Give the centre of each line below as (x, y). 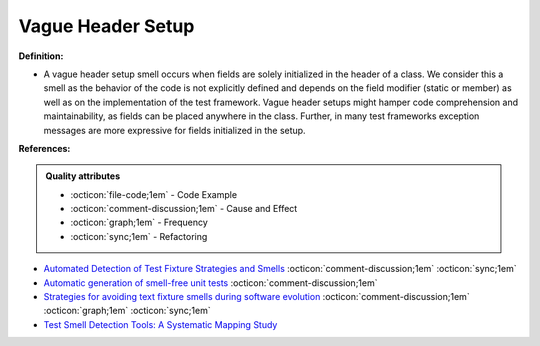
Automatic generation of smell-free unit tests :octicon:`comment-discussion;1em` (210, 282)
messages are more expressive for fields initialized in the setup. (174, 130)
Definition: (41, 56)
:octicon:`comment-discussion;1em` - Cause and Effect (184, 209)
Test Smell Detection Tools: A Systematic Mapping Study (160, 324)
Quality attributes (82, 176)
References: (44, 148)
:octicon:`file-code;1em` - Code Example (154, 194)
